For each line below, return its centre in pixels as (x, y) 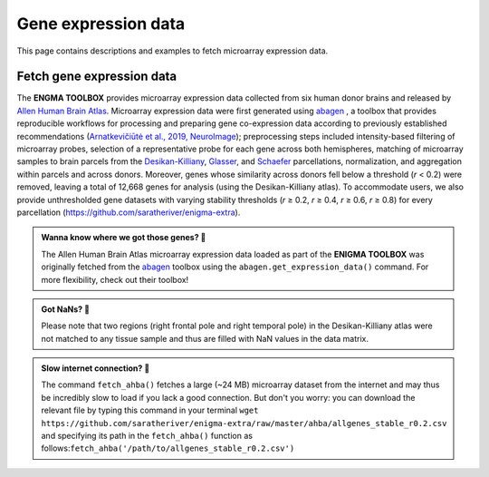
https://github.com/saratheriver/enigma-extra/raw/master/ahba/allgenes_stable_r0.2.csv (244, 423)
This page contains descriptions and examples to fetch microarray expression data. (173, 51)
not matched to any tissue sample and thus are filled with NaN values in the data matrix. (205, 338)
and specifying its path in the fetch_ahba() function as (147, 436)
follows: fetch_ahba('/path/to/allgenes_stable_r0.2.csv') (168, 448)
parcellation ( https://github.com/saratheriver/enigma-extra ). (129, 212)
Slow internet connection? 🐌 (96, 368)
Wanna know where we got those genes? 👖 (124, 238)
